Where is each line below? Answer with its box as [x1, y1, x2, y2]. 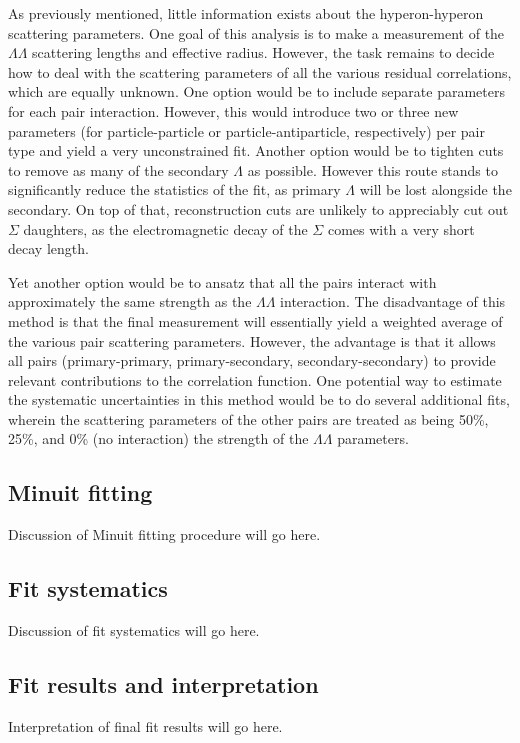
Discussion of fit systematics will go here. [8, 620, 260, 641]
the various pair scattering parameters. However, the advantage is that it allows [8, 330, 496, 351]
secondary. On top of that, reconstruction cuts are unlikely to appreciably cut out [8, 198, 509, 219]
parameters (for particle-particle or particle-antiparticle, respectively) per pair [8, 120, 485, 141]
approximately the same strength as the [8, 291, 252, 312]
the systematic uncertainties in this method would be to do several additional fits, [8, 389, 510, 410]
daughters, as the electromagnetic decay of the [23, 218, 308, 239]
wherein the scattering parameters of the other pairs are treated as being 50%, [8, 408, 489, 429]
